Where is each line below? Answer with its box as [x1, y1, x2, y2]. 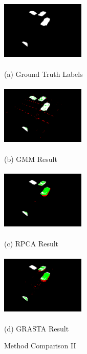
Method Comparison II [4, 340, 76, 351]
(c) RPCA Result [4, 238, 59, 249]
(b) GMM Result [4, 153, 57, 164]
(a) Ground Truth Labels [4, 68, 83, 79]
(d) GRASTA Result [4, 323, 69, 334]
